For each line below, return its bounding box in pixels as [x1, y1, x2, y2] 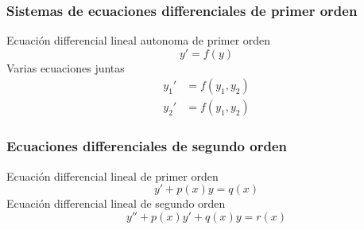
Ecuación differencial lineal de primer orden [6, 167, 219, 184]
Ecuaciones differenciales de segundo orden [6, 136, 287, 156]
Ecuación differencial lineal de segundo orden [6, 195, 226, 212]
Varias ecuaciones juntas [6, 59, 125, 76]
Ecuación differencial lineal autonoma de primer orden [6, 32, 271, 49]
